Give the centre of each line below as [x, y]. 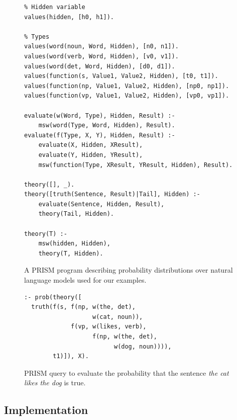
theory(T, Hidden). [71, 253]
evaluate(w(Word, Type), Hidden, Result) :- [100, 115]
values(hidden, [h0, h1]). [69, 17]
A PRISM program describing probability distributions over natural [129, 270]
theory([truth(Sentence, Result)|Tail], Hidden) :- [112, 194]
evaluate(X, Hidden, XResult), [91, 145]
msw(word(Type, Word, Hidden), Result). [107, 125]
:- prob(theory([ [53, 297]
